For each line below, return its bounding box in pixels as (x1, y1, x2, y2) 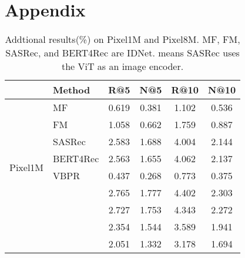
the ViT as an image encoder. (61, 59, 184, 73)
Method (53, 83, 90, 97)
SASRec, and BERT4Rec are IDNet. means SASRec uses (5, 46, 240, 60)
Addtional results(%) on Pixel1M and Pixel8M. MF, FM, (5, 32, 240, 46)
